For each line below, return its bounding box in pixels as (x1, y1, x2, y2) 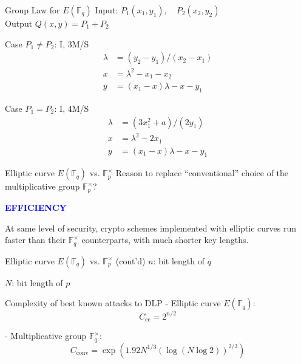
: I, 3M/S (54, 37, 89, 50)
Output (5, 17, 33, 29)
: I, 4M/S (54, 102, 89, 115)
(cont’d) (115, 254, 146, 267)
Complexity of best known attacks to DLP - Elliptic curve (5, 297, 221, 309)
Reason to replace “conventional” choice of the (115, 167, 289, 179)
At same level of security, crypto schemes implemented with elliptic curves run (5, 221, 296, 234)
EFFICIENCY (5, 201, 67, 213)
